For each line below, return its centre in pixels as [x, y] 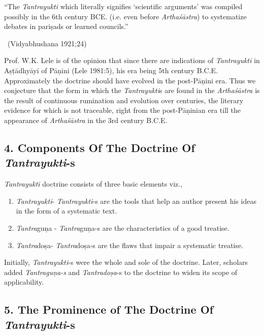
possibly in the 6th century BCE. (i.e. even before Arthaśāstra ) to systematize [125, 16]
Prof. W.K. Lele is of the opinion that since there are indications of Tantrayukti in [132, 60]
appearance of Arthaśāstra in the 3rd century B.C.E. [86, 120]
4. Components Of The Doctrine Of [100, 147]
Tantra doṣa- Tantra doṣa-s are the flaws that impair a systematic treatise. [130, 245]
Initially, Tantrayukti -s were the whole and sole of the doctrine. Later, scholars [126, 262]
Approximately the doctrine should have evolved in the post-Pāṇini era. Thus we [130, 80]
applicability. [24, 282]
